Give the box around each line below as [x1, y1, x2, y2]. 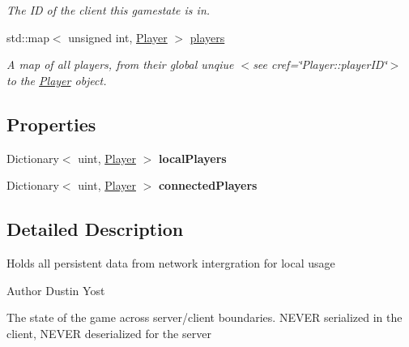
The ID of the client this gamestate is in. [6, 2, 211, 18]
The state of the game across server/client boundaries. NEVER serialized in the [6, 309, 403, 326]
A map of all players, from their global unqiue [6, 56, 234, 73]
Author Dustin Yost [6, 281, 105, 298]
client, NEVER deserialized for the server [6, 324, 211, 341]
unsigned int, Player [68, 28, 168, 45]
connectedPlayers [158, 177, 258, 194]
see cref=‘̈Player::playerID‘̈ [253, 56, 387, 73]
